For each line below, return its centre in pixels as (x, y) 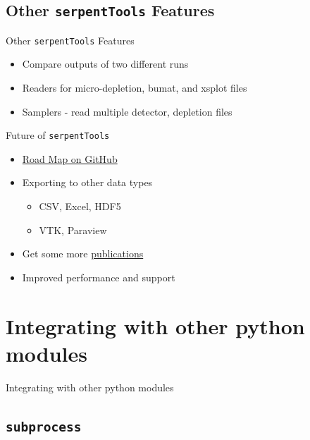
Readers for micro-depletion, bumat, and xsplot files (135, 88)
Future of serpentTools (58, 135)
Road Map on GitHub (70, 158)
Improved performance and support (99, 277)
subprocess (44, 427)
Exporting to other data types (87, 182)
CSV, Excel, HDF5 (80, 206)
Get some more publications (83, 253)
